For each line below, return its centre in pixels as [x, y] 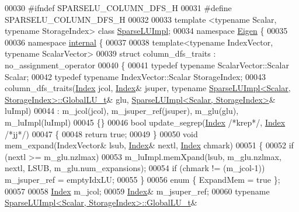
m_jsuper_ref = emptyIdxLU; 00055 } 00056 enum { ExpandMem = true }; [142, 179]
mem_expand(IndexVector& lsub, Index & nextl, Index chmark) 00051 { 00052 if [149, 145]
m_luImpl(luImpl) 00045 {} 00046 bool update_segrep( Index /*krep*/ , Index [145, 122]
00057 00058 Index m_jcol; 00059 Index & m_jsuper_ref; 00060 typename [137, 191]
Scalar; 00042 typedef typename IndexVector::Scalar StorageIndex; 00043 [135, 76]
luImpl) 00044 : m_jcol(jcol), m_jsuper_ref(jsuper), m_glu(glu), [122, 111]
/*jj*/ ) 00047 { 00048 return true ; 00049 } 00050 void [101, 133]
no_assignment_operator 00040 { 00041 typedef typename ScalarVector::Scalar [147, 65]
